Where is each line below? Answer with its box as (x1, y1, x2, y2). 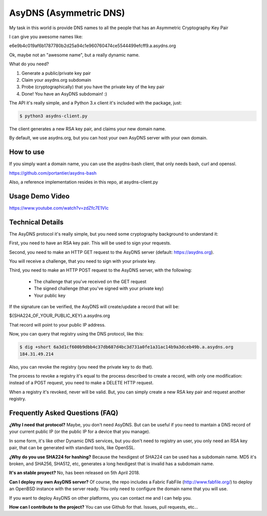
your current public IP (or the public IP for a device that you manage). (9, 428, 150, 435)
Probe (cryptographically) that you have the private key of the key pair (21, 84, 165, 90)
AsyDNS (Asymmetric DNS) (9, 7, 126, 18)
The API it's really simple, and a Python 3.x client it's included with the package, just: (9, 100, 182, 106)
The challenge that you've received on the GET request (34, 279, 147, 284)
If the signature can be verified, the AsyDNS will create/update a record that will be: (9, 304, 180, 310)
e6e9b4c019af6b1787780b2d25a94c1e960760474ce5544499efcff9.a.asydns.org (9, 43, 177, 49)
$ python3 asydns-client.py (19, 113, 88, 119)
